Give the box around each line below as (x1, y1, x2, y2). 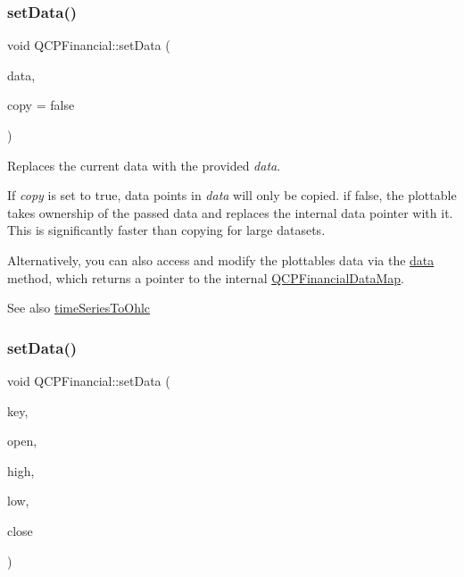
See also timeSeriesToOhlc (7, 298, 151, 317)
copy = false (7, 96, 75, 114)
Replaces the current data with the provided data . (7, 155, 281, 174)
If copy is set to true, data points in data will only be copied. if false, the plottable (7, 186, 457, 205)
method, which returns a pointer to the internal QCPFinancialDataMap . (7, 268, 405, 287)
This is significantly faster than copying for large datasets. (7, 221, 326, 239)
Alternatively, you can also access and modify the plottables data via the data (7, 250, 435, 269)
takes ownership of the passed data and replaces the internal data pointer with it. (7, 203, 453, 222)
